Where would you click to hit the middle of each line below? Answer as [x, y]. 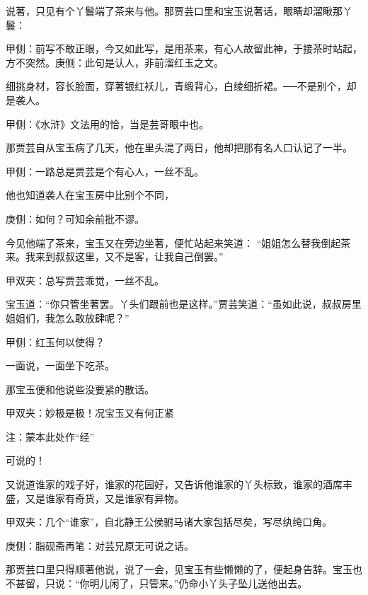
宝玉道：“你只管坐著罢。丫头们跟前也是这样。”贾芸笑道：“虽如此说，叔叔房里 [184, 304]
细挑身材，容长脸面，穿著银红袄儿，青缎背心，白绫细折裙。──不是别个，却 [181, 86]
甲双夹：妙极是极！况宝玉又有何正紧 [90, 413]
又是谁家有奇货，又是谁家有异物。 [104, 498]
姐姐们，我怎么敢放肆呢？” [68, 317]
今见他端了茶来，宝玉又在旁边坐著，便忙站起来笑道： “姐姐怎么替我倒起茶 [178, 242]
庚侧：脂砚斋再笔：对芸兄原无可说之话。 [100, 545]
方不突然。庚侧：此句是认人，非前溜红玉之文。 [115, 62]
